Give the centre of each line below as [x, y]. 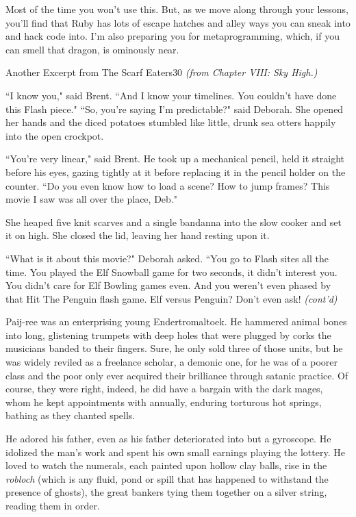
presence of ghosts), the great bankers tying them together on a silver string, [166, 492]
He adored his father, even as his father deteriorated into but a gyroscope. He [168, 439]
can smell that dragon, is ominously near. [92, 49]
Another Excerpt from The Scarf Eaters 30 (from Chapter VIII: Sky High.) [162, 72]
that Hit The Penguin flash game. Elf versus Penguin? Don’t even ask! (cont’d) [171, 298]
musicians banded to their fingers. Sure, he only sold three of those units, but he [174, 348]
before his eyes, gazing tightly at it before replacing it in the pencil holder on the [176, 172]
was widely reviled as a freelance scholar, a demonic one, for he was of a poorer [172, 362]
